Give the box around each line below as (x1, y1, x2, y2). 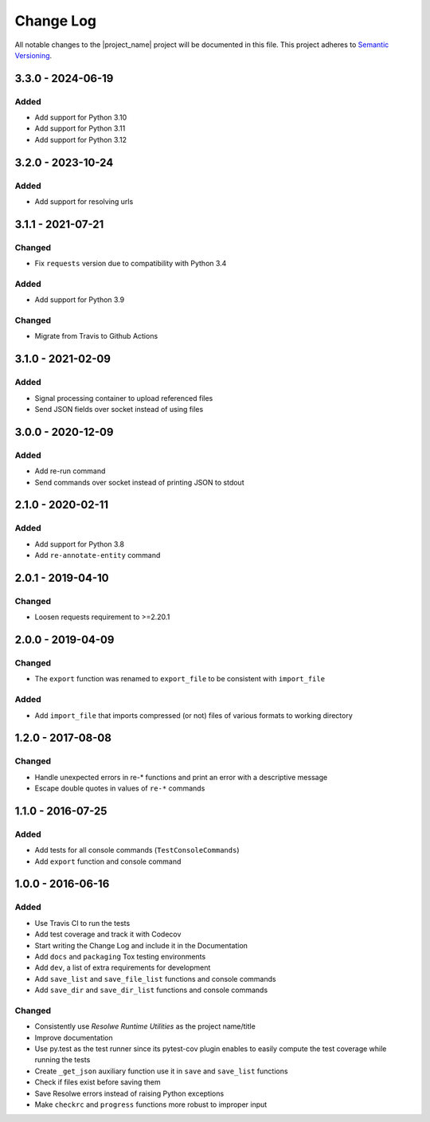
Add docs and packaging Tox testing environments (34, 951, 206, 961)
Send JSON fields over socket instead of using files (34, 405, 204, 414)
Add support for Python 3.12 (34, 135, 127, 144)
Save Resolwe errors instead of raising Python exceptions (34, 1089, 225, 1098)
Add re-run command (34, 466, 106, 476)
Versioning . (14, 50, 53, 60)
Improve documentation (34, 1033, 113, 1042)
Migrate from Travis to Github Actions (34, 331, 158, 341)
